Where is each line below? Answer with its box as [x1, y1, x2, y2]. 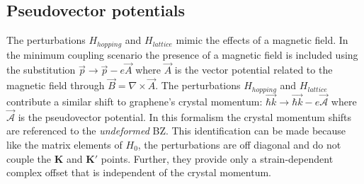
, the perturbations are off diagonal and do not [137, 137, 341, 151]
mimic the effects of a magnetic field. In [176, 33, 348, 47]
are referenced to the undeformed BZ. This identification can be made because [6, 123, 346, 138]
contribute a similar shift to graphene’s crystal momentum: [6, 93, 263, 108]
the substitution [6, 62, 76, 77]
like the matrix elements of [6, 137, 123, 151]
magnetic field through [6, 78, 105, 93]
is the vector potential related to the [174, 62, 333, 77]
